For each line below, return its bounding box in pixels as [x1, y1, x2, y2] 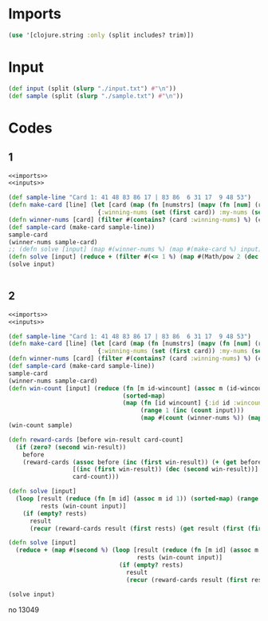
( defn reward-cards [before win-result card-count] [8, 436, 183, 444]
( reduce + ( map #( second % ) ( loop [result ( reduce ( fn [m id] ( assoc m [15, 546, 259, 555]
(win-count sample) [8, 421, 73, 429]
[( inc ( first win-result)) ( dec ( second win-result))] [72, 465, 259, 473]
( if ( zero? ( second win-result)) [15, 443, 127, 451]
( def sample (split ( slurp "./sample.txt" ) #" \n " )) [8, 92, 183, 100]
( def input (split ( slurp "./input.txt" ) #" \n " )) [8, 85, 177, 93]
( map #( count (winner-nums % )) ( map [140, 414, 262, 422]
